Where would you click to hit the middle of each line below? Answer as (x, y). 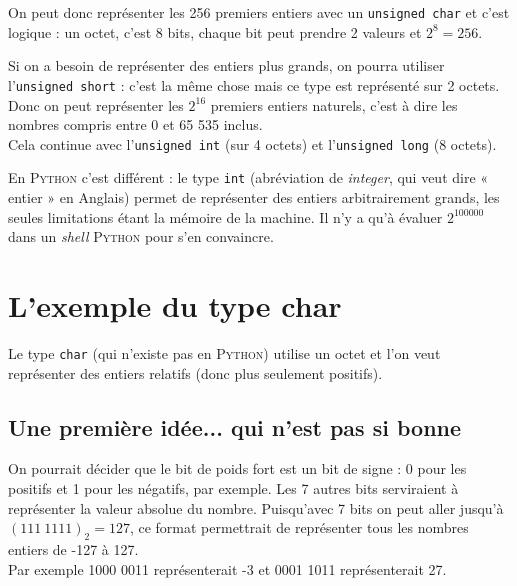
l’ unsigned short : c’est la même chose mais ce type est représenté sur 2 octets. (254, 84)
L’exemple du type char (175, 304)
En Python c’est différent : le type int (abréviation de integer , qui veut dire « (248, 177)
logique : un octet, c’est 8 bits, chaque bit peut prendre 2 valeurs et (215, 31)
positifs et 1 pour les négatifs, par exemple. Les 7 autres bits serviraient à (233, 487)
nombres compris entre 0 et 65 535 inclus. (135, 124)
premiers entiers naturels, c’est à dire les (334, 104)
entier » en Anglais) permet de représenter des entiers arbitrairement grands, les (254, 197)
